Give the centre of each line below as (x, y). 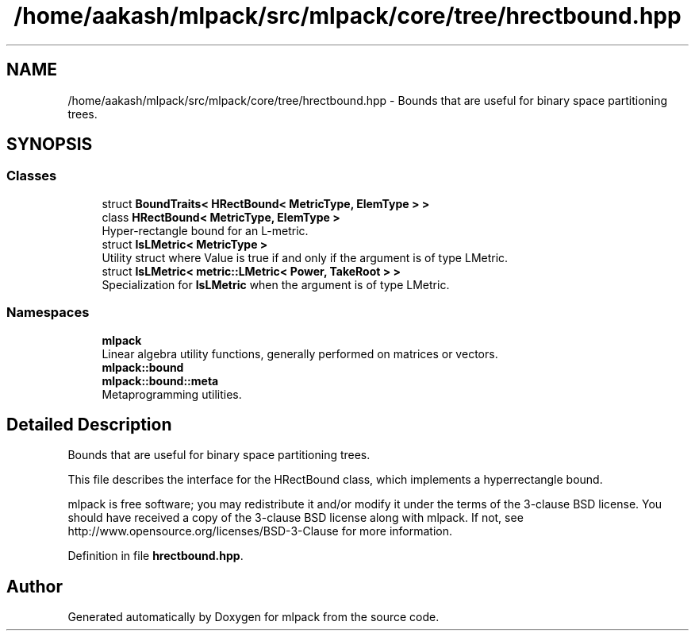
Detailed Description (89, 424)
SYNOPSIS (50, 145)
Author (35, 586)
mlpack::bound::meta (160, 380)
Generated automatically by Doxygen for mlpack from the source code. (253, 617)
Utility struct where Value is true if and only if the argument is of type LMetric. (305, 257)
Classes (32, 176)
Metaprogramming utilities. (172, 394)
